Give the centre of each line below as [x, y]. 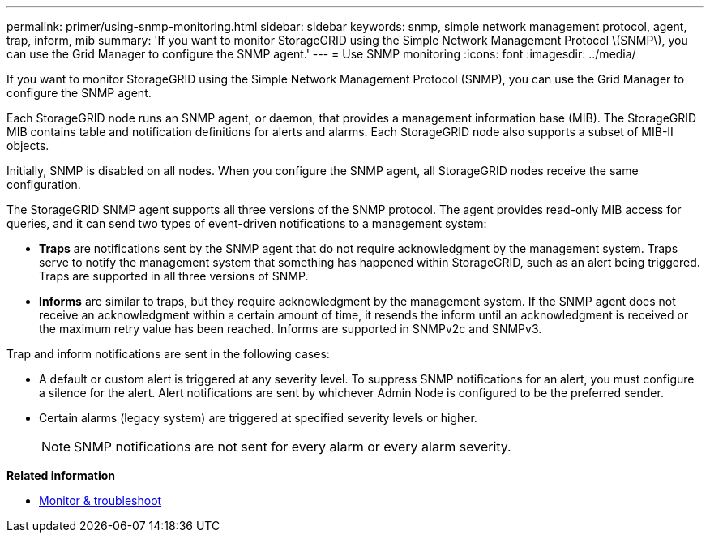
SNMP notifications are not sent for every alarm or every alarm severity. [293, 447]
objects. [28, 145]
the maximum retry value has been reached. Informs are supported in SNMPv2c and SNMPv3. [291, 329]
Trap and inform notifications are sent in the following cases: [168, 354]
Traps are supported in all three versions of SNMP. [174, 276]
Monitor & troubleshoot [101, 500]
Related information [61, 475]
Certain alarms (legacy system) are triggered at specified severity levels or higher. [258, 418]
